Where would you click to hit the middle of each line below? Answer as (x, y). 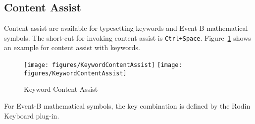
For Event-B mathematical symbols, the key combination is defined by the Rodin (127, 105)
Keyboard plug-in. (32, 115)
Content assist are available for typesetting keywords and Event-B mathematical (126, 28)
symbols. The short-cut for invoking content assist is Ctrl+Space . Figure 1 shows (127, 37)
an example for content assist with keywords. (72, 47)
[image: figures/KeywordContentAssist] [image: (103, 65)
